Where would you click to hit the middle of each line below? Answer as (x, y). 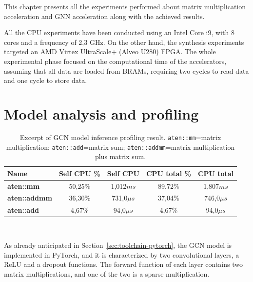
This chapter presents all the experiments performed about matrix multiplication (125, 6)
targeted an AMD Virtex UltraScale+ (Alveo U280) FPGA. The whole (110, 51)
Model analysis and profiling (101, 113)
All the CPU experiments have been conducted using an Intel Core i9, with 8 (119, 32)
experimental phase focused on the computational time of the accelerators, (115, 61)
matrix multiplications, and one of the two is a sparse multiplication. (107, 273)
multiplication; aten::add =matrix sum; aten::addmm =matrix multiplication (120, 147)
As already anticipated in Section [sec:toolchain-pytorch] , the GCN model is (118, 245)
